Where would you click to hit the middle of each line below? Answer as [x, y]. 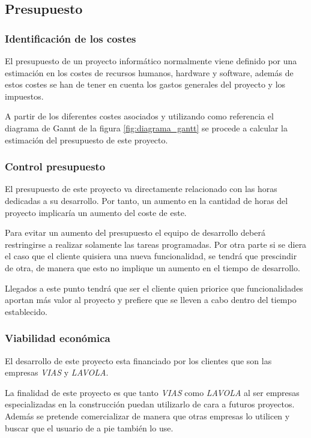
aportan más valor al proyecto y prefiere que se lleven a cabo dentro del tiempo [151, 300]
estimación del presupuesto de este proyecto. [86, 139]
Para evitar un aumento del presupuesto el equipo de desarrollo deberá [135, 232]
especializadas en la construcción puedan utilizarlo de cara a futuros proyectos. [150, 404]
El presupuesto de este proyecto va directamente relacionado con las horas [141, 189]
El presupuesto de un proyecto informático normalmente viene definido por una [151, 61]
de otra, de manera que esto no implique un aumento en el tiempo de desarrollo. [152, 267]
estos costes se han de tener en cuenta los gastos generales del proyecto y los [145, 84]
